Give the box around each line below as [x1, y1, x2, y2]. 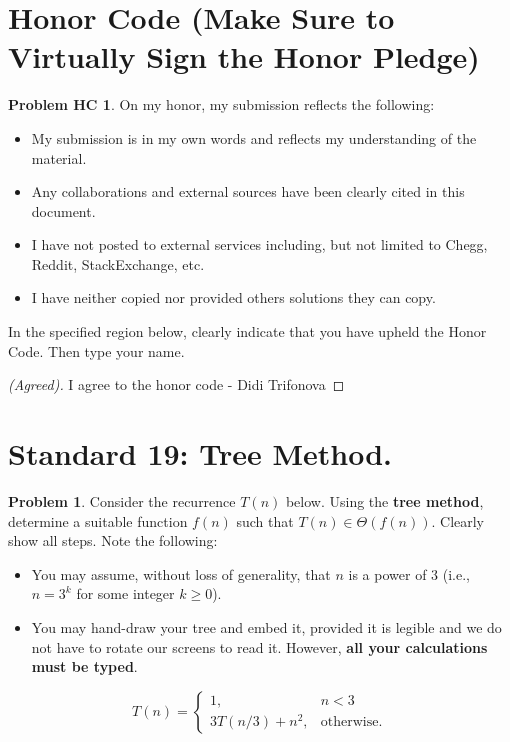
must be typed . [31, 656, 138, 677]
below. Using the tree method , [285, 490, 484, 511]
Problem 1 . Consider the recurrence [8, 490, 236, 511]
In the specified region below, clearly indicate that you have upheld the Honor [8, 321, 487, 342]
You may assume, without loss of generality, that [31, 563, 331, 584]
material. [31, 147, 87, 168]
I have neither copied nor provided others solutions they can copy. [31, 287, 436, 308]
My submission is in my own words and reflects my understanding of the [31, 127, 477, 148]
